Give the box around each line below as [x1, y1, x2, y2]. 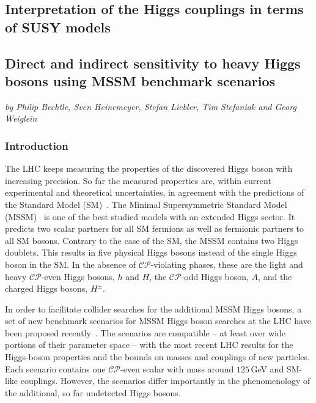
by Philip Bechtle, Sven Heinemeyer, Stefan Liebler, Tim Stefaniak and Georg [5, 100, 296, 113]
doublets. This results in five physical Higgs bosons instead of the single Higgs [5, 246, 297, 259]
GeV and [251, 362, 284, 375]
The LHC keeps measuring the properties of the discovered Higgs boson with [5, 162, 293, 175]
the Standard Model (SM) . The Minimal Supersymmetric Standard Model [5, 198, 287, 210]
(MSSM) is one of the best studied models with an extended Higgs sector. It [5, 210, 295, 223]
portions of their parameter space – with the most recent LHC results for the [5, 338, 293, 351]
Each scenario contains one [5, 362, 106, 375]
